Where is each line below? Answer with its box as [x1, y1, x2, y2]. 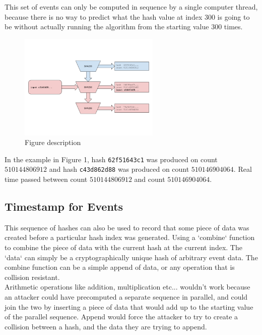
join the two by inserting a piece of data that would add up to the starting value [5, 301, 253, 312]
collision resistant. [5, 271, 60, 282]
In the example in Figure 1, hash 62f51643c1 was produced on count [5, 154, 218, 164]
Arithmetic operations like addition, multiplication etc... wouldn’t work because [5, 281, 250, 292]
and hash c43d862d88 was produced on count [49, 164, 189, 174]
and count [134, 174, 165, 184]
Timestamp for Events [5, 199, 123, 214]
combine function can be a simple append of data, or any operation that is [5, 262, 235, 272]
